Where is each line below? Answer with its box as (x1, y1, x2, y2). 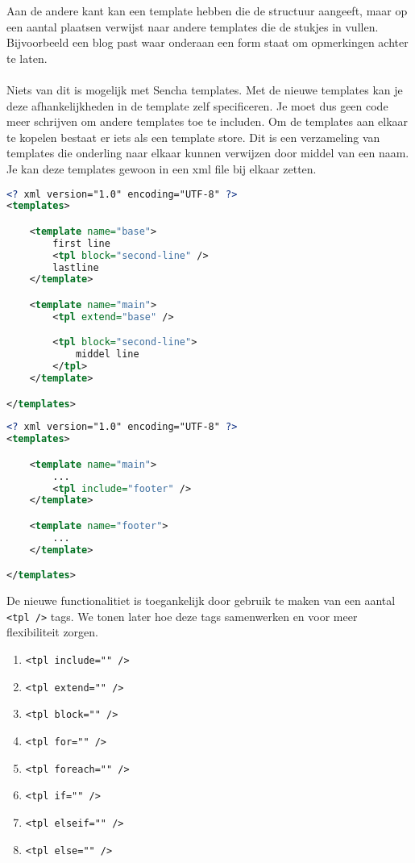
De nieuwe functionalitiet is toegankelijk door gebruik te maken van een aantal (6, 592, 396, 609)
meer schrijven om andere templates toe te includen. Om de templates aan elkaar (6, 113, 409, 130)
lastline (52, 261, 99, 273)
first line (52, 237, 110, 249)
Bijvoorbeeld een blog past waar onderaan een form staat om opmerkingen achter (6, 34, 409, 51)
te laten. (6, 49, 48, 66)
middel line (75, 348, 139, 361)
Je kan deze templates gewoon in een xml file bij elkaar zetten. (6, 160, 317, 177)
